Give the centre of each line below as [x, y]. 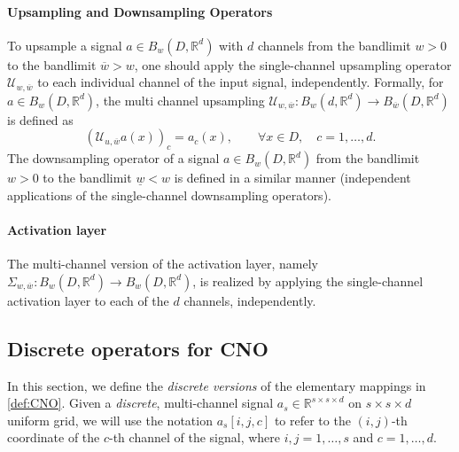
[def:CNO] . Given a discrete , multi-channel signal [140, 403]
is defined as [40, 119]
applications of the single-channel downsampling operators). [169, 195]
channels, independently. [250, 300]
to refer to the [312, 420]
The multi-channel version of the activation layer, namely [163, 264]
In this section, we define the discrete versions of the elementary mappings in [217, 385]
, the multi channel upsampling [180, 100]
